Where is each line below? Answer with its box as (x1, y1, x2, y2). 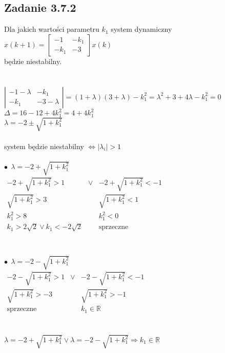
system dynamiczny (111, 24, 172, 34)
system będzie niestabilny (4, 140, 84, 151)
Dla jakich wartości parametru (4, 24, 99, 34)
